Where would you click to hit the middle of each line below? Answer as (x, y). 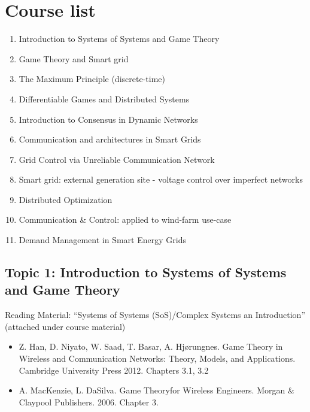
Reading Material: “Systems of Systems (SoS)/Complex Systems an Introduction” (155, 315)
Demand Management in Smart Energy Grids (102, 240)
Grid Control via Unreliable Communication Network (117, 159)
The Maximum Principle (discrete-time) (92, 79)
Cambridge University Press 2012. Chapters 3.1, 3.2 (114, 370)
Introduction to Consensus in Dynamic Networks (108, 119)
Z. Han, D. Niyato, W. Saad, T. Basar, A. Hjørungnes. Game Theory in (151, 346)
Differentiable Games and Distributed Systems (104, 99)
